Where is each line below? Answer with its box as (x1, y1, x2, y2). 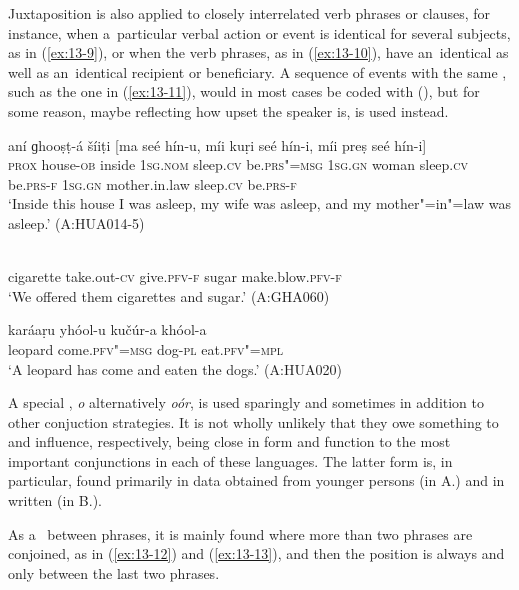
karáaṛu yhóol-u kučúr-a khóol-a (8, 319, 207, 340)
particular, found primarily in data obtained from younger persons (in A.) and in (8, 470, 505, 491)
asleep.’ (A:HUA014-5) (8, 212, 145, 233)
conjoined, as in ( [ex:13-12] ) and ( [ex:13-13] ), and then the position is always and (8, 543, 505, 564)
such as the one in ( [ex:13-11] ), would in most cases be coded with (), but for (8, 81, 480, 102)
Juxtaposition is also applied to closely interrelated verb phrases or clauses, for (8, 3, 491, 23)
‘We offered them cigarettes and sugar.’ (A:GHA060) (8, 285, 330, 306)
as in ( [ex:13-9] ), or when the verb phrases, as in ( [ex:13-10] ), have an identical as (8, 42, 509, 63)
